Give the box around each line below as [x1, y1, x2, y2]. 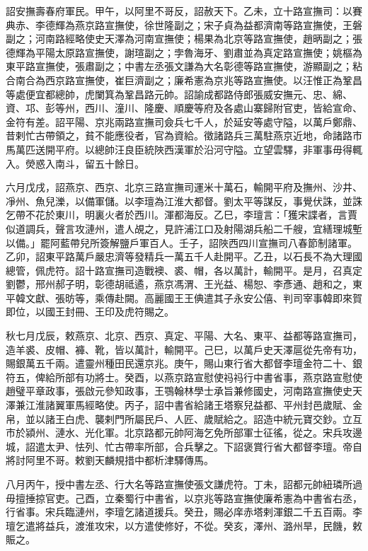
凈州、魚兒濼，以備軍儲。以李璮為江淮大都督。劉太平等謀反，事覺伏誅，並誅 [6, 193, 362, 208]
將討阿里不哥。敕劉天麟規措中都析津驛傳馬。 [6, 453, 214, 468]
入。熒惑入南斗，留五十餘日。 [6, 156, 144, 170]
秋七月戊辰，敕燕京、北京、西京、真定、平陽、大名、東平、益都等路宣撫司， [6, 328, 362, 343]
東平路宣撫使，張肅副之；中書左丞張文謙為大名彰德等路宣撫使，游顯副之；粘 [6, 59, 362, 74]
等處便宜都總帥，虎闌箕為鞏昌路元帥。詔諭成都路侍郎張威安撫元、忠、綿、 [6, 86, 352, 101]
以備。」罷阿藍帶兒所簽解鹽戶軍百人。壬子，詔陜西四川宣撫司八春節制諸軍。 [6, 235, 357, 250]
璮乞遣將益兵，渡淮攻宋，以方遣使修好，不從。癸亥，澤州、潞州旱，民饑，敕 [6, 518, 362, 533]
